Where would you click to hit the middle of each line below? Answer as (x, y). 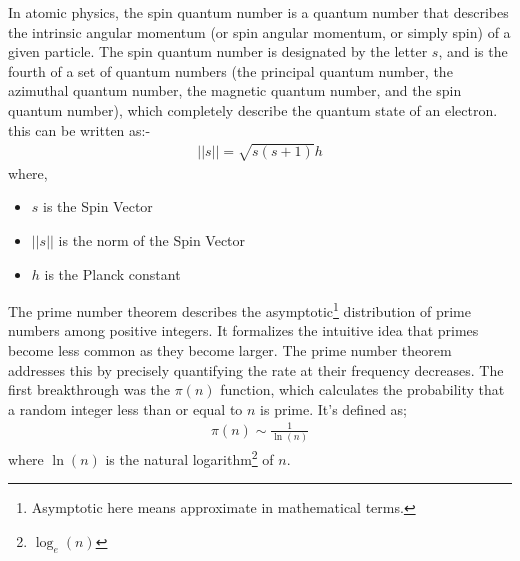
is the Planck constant (112, 273)
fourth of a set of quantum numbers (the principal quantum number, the (230, 70)
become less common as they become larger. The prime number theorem (230, 349)
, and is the (473, 51)
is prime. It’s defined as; (333, 408)
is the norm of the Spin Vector (152, 239)
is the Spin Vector (98, 206)
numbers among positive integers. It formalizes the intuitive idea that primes (243, 330)
